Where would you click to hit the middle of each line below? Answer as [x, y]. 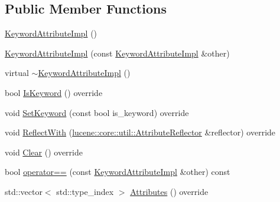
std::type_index [85, 191]
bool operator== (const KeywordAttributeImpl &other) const [118, 172]
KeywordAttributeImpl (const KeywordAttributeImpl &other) [117, 53]
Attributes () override [169, 191]
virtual [17, 73]
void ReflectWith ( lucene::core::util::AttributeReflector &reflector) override [140, 132]
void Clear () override [44, 152]
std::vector [24, 191]
